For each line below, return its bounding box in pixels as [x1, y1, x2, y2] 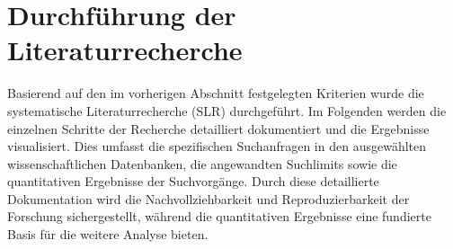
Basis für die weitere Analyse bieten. [7, 225, 209, 244]
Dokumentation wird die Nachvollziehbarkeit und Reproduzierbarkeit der [7, 189, 410, 208]
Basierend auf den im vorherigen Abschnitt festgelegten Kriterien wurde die [7, 84, 424, 102]
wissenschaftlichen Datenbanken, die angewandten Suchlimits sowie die [7, 154, 397, 173]
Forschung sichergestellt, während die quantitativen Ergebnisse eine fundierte [7, 207, 431, 226]
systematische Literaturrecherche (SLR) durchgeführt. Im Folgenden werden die [7, 101, 447, 120]
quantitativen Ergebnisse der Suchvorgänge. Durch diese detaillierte [7, 172, 379, 191]
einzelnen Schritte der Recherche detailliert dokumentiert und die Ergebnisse [7, 119, 430, 138]
